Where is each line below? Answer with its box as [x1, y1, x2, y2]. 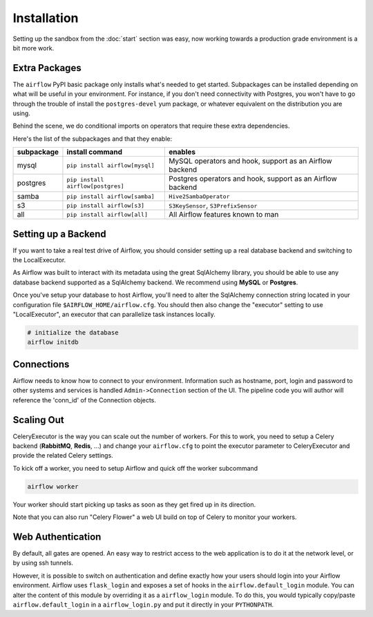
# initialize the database [27, 329, 119, 337]
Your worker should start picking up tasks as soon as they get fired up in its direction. [12, 500, 256, 509]
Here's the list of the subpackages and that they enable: [12, 135, 173, 143]
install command [66, 147, 123, 157]
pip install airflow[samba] [66, 193, 155, 200]
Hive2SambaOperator [169, 193, 230, 200]
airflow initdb [27, 338, 79, 346]
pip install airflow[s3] [66, 202, 145, 209]
